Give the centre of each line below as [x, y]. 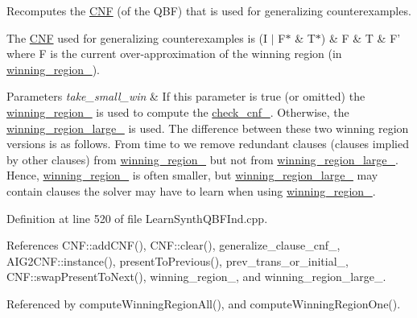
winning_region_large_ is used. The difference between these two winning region [208, 128]
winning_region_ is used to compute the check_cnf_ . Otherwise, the [178, 112]
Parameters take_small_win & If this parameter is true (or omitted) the [186, 96]
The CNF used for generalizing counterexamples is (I [137, 37]
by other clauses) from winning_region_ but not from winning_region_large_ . [202, 159]
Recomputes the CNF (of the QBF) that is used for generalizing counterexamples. [209, 10]
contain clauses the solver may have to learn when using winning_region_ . [191, 190]
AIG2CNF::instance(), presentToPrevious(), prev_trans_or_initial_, [178, 260]
